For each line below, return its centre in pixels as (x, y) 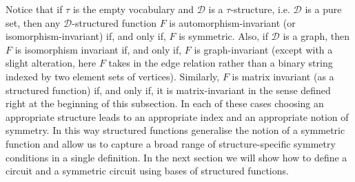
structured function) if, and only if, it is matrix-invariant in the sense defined (168, 90)
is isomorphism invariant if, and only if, (98, 49)
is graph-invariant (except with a (263, 49)
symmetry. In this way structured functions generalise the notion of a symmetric (175, 130)
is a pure (323, 9)
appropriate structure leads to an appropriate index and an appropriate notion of (177, 116)
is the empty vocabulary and (133, 9)
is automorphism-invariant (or (232, 22)
